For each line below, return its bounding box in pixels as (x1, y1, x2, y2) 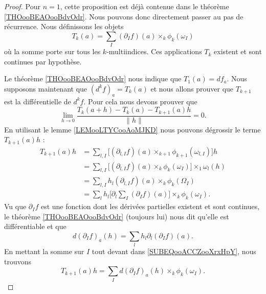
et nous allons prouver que (150, 83, 234, 94)
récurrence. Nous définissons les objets (4, 21, 124, 32)
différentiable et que (4, 221, 66, 232)
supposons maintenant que (4, 83, 87, 94)
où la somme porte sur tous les (4, 46, 101, 57)
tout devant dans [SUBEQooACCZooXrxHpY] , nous (92, 246, 256, 257)
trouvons (4, 256, 32, 266)
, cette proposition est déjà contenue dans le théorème (60, 1, 229, 11)
